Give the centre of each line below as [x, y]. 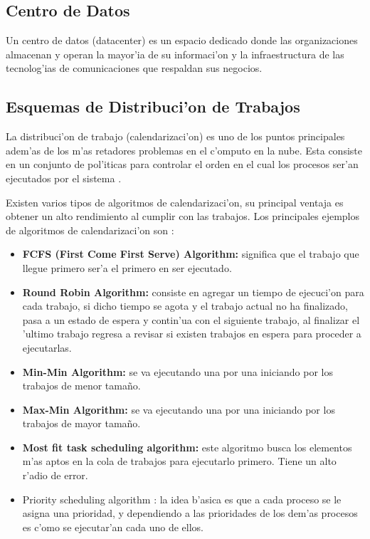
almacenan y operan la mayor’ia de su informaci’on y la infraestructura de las [175, 54]
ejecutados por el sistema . [64, 178]
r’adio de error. [55, 475]
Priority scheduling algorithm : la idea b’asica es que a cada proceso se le [182, 499]
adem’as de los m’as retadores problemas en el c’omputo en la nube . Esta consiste [184, 150]
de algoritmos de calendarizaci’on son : [90, 230]
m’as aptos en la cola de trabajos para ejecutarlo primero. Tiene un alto [179, 461]
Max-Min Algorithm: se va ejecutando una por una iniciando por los [179, 409]
